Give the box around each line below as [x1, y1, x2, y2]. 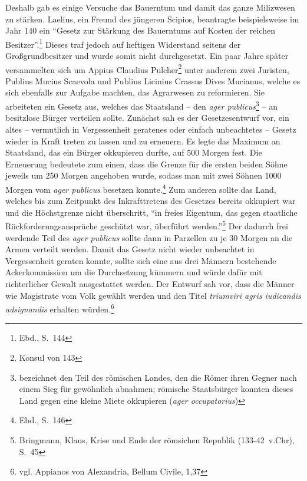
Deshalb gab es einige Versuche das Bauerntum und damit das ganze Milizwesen [5, 1, 295, 13]
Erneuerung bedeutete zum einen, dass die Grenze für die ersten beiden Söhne [5, 157, 288, 170]
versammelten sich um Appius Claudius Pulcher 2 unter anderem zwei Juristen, [5, 61, 289, 75]
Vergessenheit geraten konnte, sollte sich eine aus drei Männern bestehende [5, 254, 276, 266]
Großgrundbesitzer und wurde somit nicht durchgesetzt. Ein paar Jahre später [5, 50, 289, 62]
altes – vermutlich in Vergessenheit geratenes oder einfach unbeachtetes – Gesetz [5, 123, 296, 135]
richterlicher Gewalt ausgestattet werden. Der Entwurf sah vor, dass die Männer [5, 277, 295, 289]
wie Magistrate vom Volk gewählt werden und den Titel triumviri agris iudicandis [5, 289, 301, 301]
